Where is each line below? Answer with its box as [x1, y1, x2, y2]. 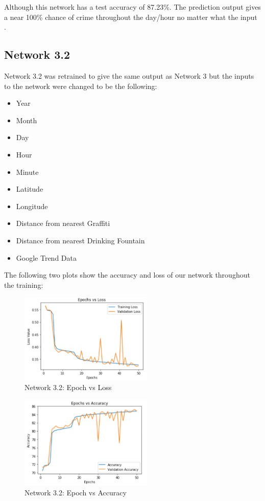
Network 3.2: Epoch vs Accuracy [25, 487, 127, 498]
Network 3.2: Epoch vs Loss [25, 382, 112, 393]
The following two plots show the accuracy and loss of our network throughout [4, 269, 250, 280]
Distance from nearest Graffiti [16, 218, 110, 229]
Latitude [16, 184, 43, 194]
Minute [16, 166, 39, 177]
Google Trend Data [16, 252, 77, 263]
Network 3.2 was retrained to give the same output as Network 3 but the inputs [4, 70, 254, 81]
